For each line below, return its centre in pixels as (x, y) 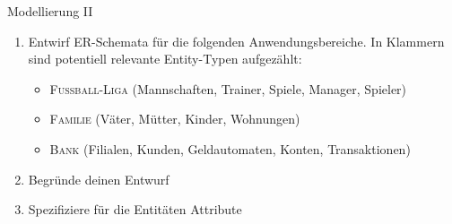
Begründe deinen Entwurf (99, 179)
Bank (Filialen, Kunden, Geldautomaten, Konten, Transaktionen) (230, 148)
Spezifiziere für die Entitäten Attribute (135, 209)
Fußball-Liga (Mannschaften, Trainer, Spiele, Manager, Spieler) (228, 88)
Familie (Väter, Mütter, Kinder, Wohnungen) (175, 119)
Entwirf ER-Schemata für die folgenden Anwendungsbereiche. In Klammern (236, 41)
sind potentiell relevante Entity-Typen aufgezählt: (165, 59)
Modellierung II (50, 11)
